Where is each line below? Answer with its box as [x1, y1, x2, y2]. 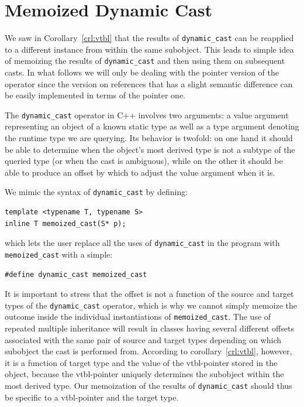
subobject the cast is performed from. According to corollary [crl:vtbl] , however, [5, 345, 292, 357]
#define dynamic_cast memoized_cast [5, 270, 147, 279]
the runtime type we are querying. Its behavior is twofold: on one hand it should [5, 132, 293, 144]
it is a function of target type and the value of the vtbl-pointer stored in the [5, 356, 278, 368]
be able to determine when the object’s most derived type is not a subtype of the [5, 143, 295, 155]
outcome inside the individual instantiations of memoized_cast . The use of [5, 310, 271, 323]
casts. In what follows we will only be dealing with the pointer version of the [5, 66, 279, 78]
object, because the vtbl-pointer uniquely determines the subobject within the [5, 368, 284, 380]
